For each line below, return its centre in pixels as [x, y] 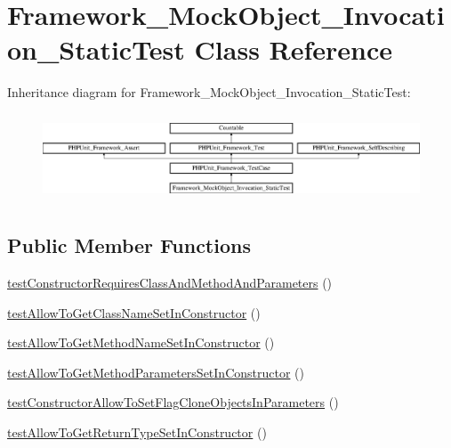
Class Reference [294, 49]
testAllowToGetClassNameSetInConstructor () [134, 312]
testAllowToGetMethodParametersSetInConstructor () [156, 372]
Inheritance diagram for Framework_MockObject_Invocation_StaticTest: [209, 92]
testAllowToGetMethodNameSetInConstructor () [141, 342]
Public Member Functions [129, 245]
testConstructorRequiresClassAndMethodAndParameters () [170, 283]
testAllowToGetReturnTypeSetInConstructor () [137, 432]
